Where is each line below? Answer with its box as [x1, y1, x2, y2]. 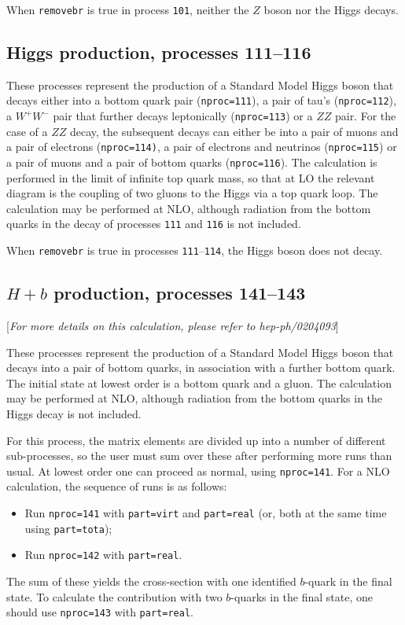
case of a [6, 123, 48, 139]
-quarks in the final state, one [230, 588, 373, 605]
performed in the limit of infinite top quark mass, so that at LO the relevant [6, 169, 375, 186]
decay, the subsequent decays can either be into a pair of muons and [70, 123, 399, 139]
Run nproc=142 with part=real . [24, 546, 182, 563]
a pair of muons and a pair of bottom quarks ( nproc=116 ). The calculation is [6, 154, 377, 171]
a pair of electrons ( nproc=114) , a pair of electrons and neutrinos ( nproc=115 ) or [6, 138, 397, 155]
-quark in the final [304, 572, 392, 589]
